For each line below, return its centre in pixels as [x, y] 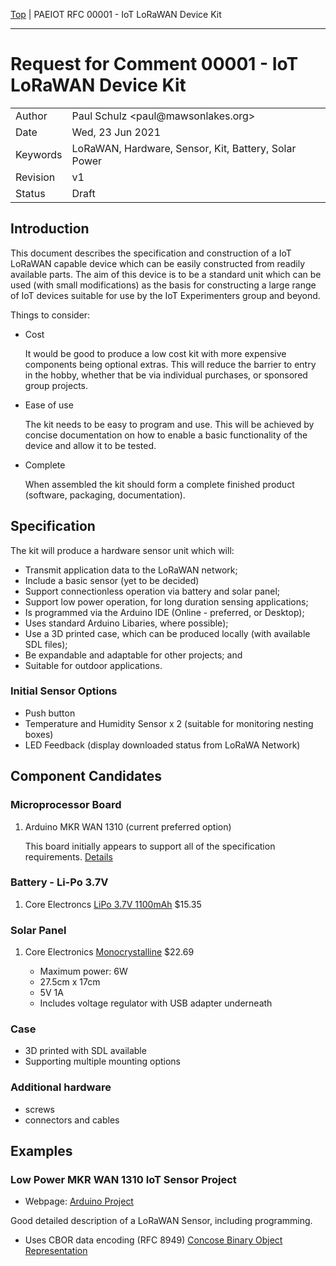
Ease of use [49, 405]
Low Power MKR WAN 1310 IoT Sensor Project [123, 1180]
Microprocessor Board [66, 805]
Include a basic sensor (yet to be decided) [112, 580]
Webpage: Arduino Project [79, 1201]
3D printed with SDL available [85, 1051]
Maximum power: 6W [83, 971]
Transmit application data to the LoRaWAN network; [131, 570]
